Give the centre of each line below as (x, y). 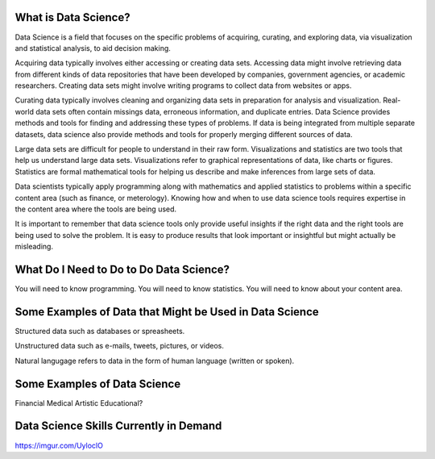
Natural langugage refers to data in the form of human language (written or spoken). (155, 361)
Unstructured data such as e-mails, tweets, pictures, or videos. (120, 346)
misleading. (34, 247)
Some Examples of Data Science (98, 384)
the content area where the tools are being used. (96, 209)
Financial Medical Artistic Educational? (79, 403)
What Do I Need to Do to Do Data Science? (122, 269)
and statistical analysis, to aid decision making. (93, 48)
